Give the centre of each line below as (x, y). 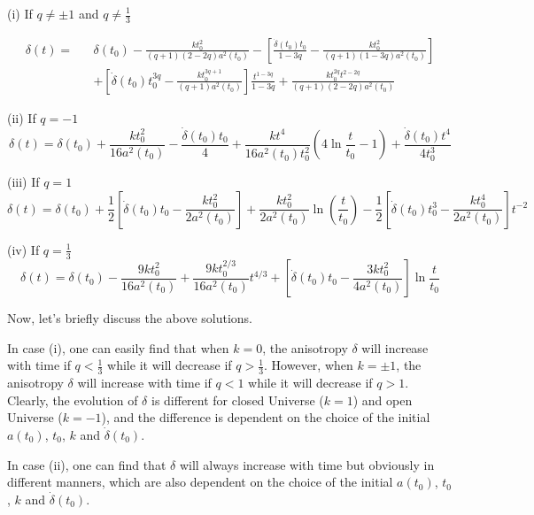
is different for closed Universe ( (237, 400)
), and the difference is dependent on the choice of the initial (266, 417)
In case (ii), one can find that (87, 464)
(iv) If (23, 249)
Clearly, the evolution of (73, 400)
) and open (383, 400)
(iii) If (23, 182)
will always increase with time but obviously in (307, 464)
